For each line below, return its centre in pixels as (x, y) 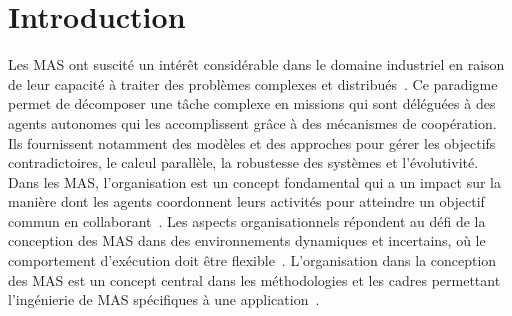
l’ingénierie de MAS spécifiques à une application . (164, 299)
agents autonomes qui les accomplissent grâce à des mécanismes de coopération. (252, 122)
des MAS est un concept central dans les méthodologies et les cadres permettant (254, 279)
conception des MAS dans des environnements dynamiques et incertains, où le (247, 240)
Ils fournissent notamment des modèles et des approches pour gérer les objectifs (252, 142)
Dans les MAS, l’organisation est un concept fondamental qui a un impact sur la (255, 181)
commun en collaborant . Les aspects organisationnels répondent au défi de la (247, 220)
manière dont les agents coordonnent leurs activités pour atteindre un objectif (246, 201)
